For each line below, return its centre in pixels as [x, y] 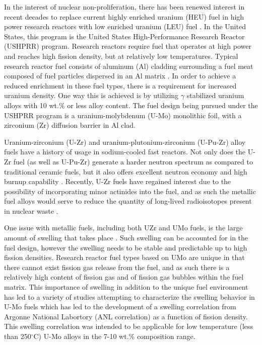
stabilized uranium [215, 95]
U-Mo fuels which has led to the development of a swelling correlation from [120, 307]
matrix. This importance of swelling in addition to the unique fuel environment [126, 287]
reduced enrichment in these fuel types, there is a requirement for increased [120, 85]
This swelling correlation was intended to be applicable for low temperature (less [129, 326]
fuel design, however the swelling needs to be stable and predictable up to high [126, 247]
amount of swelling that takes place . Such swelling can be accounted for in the [126, 238]
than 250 [18, 336]
